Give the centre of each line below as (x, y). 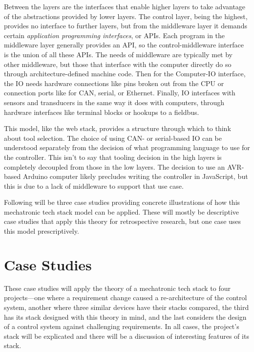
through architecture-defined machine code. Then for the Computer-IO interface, (125, 74)
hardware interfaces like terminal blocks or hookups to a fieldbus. (102, 112)
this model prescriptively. (42, 231)
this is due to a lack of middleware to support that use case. (94, 186)
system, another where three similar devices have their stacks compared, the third (127, 307)
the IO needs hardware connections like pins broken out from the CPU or (114, 83)
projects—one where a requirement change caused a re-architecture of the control (126, 297)
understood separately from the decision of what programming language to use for (127, 147)
